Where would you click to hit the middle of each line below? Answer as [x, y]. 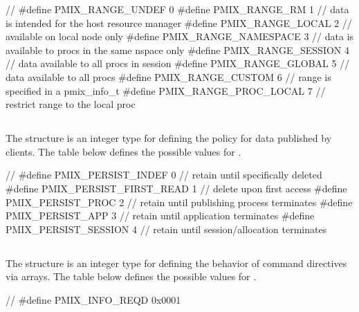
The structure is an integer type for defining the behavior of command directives [176, 263]
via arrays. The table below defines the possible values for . [131, 276]
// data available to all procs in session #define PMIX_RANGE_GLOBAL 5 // [178, 63]
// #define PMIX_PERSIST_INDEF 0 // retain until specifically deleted [164, 175]
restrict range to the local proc [71, 104]
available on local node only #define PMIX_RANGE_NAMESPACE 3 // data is [180, 36]
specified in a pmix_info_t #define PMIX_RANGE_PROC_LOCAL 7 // [166, 90]
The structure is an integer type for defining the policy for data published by [169, 138]
